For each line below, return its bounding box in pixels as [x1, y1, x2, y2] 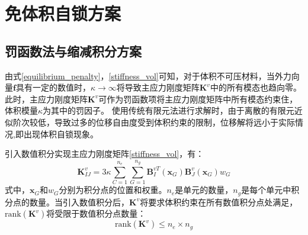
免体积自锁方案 [5, 1, 121, 25]
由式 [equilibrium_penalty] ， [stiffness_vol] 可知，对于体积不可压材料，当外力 [5, 69, 291, 82]
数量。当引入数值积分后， [29, 195, 129, 208]
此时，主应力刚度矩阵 [5, 92, 88, 105]
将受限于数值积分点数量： [46, 207, 146, 220]
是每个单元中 [241, 184, 291, 196]
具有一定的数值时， [15, 81, 91, 94]
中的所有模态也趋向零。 [210, 81, 301, 94]
